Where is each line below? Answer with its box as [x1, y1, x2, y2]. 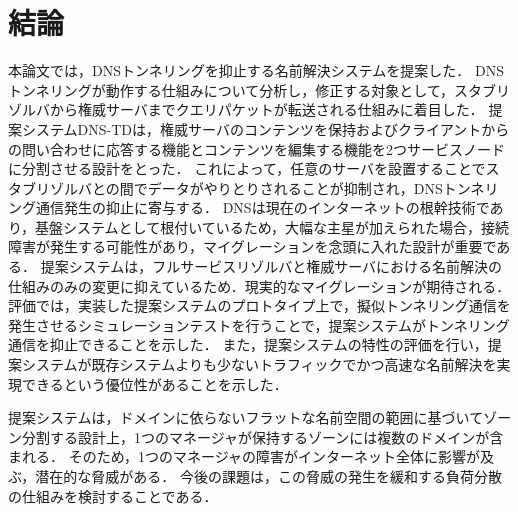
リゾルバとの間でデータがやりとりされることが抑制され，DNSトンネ [35, 177, 485, 198]
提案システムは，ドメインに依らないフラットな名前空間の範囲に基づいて [8, 407, 484, 428]
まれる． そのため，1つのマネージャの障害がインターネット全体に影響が [8, 446, 480, 467]
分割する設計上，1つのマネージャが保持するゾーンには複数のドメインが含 [21, 426, 504, 447]
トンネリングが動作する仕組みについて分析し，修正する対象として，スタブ [8, 79, 496, 100]
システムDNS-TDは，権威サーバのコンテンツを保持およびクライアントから [21, 118, 510, 139]
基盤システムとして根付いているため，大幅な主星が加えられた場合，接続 [35, 216, 510, 237]
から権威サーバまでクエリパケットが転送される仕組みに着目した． [49, 99, 484, 120]
